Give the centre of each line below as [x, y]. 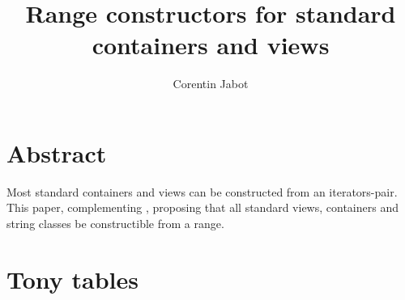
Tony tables [72, 279]
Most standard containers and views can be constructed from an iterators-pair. [202, 191]
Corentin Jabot [211, 84]
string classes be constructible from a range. [115, 224]
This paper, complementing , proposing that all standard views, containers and [202, 207]
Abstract [57, 152]
